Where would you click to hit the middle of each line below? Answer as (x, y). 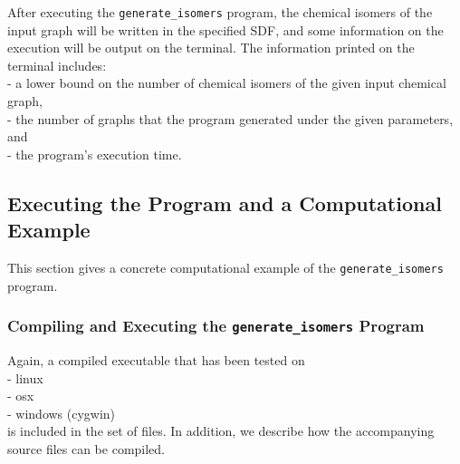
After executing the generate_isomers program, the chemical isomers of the (220, 12)
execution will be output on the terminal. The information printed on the (211, 48)
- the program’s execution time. (95, 154)
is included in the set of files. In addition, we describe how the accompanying (221, 431)
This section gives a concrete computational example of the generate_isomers (225, 267)
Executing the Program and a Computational (225, 203)
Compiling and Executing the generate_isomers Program (216, 326)
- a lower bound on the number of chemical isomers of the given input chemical (227, 83)
